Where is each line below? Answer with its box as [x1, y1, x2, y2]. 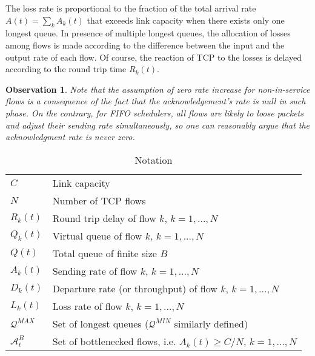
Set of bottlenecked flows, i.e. [52, 334, 176, 348]
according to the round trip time [5, 62, 127, 75]
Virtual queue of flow [52, 228, 142, 243]
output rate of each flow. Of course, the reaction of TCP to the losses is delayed [5, 50, 302, 63]
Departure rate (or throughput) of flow [52, 281, 217, 295]
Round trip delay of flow [52, 210, 156, 225]
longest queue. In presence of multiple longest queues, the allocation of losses [5, 27, 291, 39]
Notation [134, 152, 173, 167]
